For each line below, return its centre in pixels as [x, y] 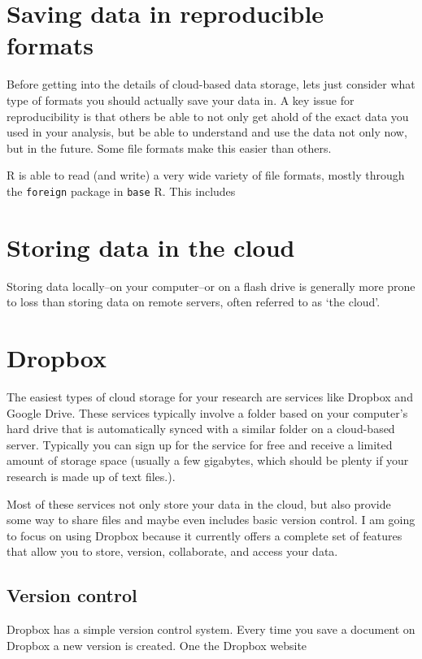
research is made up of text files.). [91, 476]
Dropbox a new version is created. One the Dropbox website [157, 645]
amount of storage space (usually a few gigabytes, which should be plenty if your [208, 460]
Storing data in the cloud [151, 247]
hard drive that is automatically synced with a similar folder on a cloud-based [201, 429]
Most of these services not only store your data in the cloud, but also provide [199, 503]
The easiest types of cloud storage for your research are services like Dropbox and [210, 396]
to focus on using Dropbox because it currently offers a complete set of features [204, 535]
